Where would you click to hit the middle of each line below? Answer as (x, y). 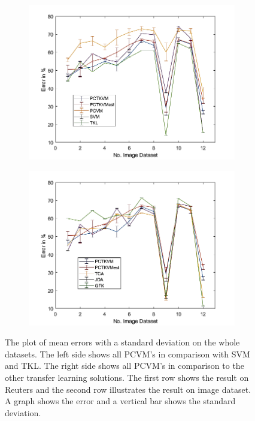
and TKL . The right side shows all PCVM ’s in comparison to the (125, 366)
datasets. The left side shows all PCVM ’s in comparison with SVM (127, 354)
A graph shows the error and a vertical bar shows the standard (120, 401)
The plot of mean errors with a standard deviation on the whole (122, 342)
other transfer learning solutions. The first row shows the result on (127, 377)
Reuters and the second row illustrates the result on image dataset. (128, 389)
